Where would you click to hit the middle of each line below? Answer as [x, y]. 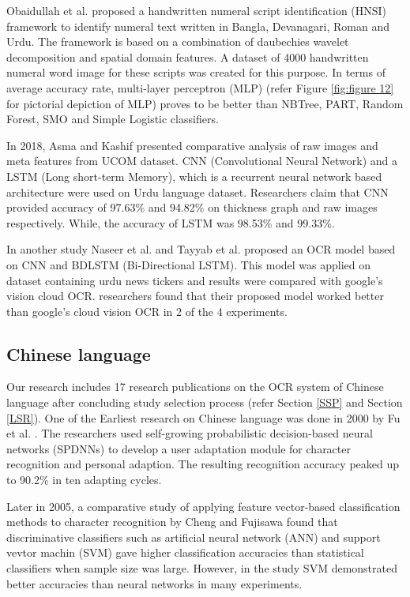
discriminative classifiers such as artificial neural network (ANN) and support [194, 537]
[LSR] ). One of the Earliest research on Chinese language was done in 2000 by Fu [203, 417]
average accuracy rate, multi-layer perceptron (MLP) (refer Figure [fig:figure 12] [200, 87]
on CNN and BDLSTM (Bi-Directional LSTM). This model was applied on [189, 264]
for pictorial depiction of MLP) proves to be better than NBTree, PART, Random [205, 103]
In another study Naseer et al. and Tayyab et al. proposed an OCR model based [201, 249]
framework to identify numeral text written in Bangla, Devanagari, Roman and [198, 26]
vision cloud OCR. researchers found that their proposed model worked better [195, 296]
